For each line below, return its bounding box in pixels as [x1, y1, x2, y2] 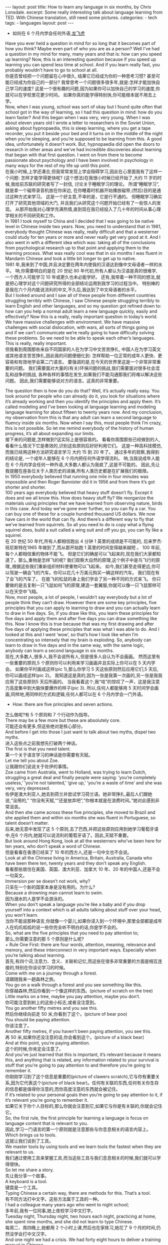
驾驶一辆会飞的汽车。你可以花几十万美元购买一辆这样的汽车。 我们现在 [9, 569, 155, 576]
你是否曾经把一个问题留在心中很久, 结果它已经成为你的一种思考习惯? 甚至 [5, 73, 156, 79]
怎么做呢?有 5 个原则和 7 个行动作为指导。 [5, 712, 92, 717]
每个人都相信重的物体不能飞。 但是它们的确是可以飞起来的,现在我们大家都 [5, 551, 156, 556]
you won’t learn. [5, 912, 38, 918]
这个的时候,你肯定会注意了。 [5, 1046, 64, 1051]
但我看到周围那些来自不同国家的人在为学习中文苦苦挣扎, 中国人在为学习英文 [5, 346, 161, 352]
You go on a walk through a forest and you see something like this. [5, 982, 142, 988]
